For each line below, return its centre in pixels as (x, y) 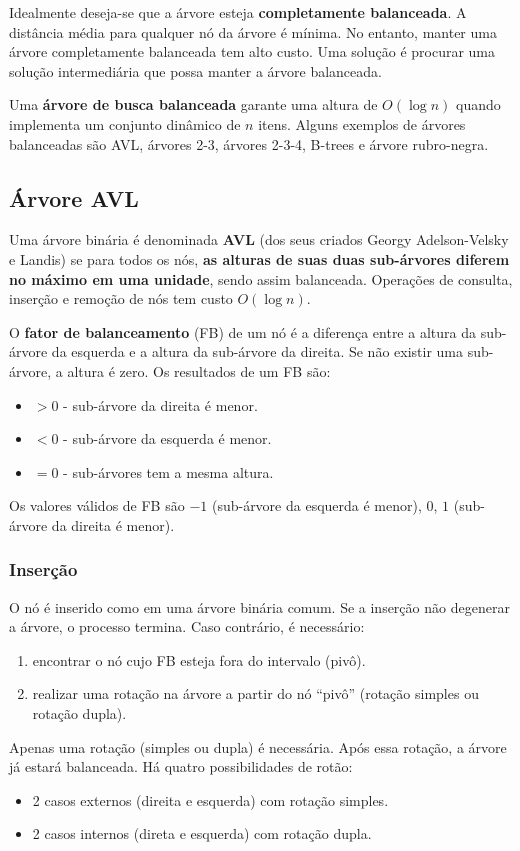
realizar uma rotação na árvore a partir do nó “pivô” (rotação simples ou (255, 693)
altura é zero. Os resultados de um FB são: (199, 370)
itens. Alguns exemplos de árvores (362, 123)
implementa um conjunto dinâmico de (125, 123)
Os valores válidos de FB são (97, 505)
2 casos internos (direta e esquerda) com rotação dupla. (202, 833)
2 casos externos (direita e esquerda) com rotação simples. (210, 799)
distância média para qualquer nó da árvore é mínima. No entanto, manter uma (253, 31)
